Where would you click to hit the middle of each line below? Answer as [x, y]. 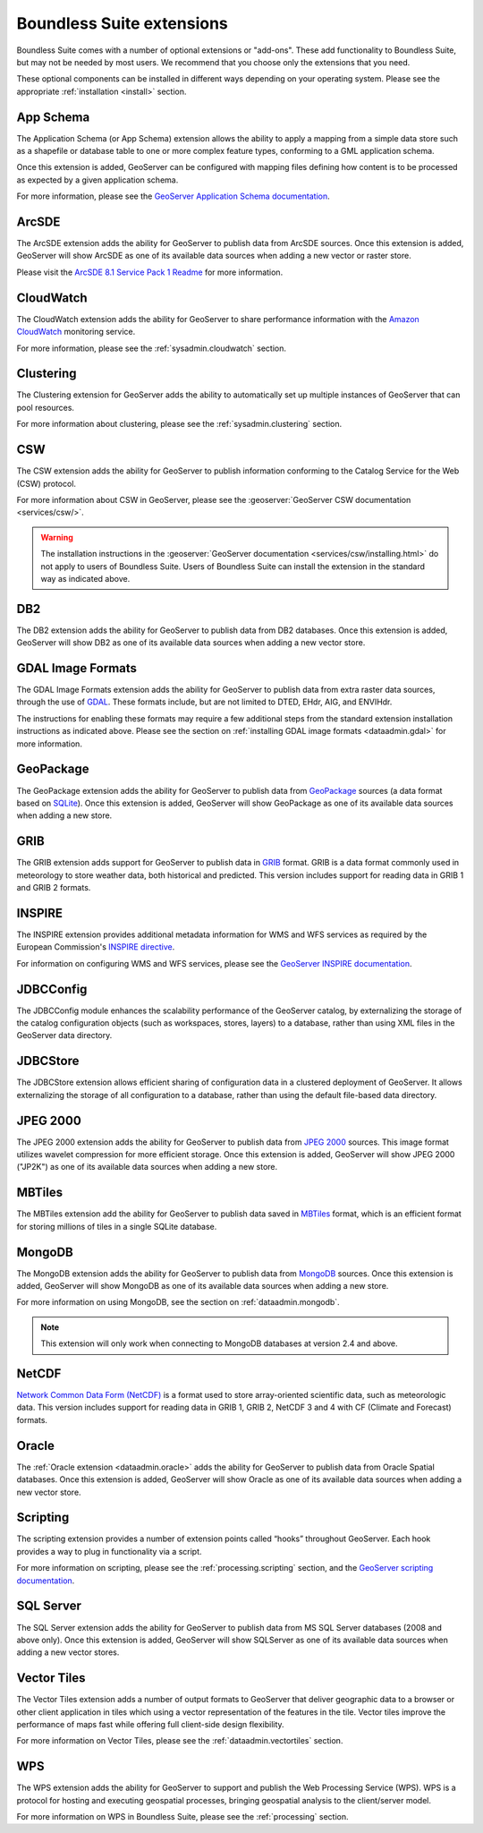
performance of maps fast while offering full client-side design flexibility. [151, 1724]
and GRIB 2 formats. [54, 888]
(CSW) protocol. [46, 483]
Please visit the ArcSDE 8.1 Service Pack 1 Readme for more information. [150, 272]
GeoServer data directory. [64, 1036]
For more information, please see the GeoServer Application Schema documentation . [173, 196]
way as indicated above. [85, 578]
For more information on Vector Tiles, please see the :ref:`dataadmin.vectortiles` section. [180, 1741]
